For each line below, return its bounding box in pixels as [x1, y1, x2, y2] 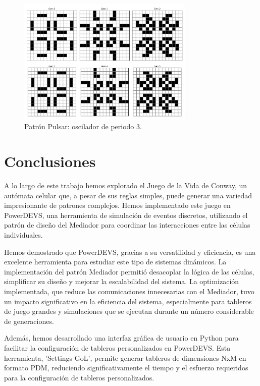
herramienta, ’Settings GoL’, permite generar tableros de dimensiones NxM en [4, 352, 246, 363]
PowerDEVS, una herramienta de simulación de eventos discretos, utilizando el [4, 209, 248, 220]
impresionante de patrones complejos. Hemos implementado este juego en [4, 200, 231, 210]
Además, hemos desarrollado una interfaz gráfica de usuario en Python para [4, 333, 239, 343]
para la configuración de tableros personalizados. [4, 372, 154, 382]
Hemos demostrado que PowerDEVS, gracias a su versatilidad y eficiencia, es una [4, 246, 256, 257]
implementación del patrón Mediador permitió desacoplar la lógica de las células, [4, 266, 254, 277]
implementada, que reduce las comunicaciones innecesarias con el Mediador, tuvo [4, 286, 254, 296]
